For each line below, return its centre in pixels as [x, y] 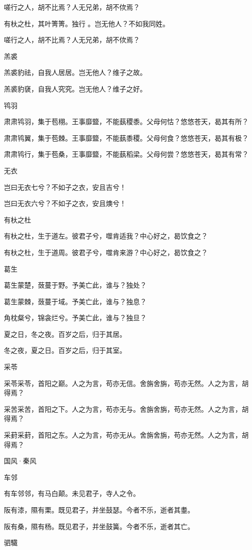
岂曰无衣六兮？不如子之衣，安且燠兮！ [65, 203]
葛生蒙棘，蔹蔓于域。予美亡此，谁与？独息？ [75, 301]
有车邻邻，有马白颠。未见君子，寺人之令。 [72, 493]
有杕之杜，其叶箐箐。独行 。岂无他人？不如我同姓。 [87, 23]
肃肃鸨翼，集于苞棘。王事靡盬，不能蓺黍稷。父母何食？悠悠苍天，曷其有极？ [126, 137]
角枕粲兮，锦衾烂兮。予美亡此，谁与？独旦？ [75, 318]
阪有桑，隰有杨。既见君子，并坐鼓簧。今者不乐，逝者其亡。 [99, 526]
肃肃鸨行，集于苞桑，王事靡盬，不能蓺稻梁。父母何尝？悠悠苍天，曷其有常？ [126, 154]
